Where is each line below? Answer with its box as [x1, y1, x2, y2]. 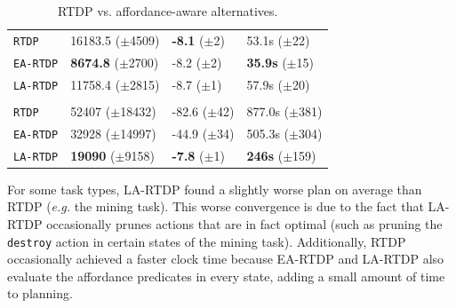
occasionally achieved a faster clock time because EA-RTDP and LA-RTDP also [7, 249, 444, 268]
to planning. [7, 284, 73, 303]
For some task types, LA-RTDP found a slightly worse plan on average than [7, 179, 422, 198]
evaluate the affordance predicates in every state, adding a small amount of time [7, 266, 445, 285]
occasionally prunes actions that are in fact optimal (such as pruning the [46, 214, 443, 233]
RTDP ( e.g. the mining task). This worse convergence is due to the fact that [7, 197, 424, 216]
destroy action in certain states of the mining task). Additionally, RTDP [7, 232, 406, 250]
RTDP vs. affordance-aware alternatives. [58, 2, 278, 20]
